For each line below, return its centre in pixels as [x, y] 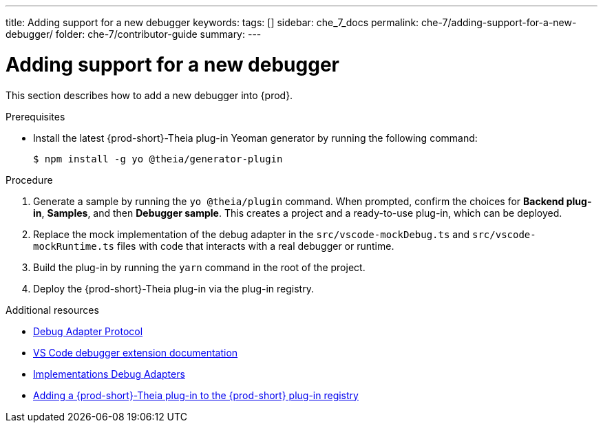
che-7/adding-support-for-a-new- [499, 22]
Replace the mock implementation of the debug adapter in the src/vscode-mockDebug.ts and [252, 234]
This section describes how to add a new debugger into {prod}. [149, 95]
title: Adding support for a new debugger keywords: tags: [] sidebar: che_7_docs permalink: [212, 22]
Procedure [29, 180]
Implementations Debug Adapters [109, 374]
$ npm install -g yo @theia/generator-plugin [158, 159]
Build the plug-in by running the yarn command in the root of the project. [199, 267]
